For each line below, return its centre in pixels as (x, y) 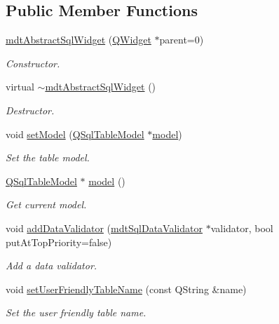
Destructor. (30, 110)
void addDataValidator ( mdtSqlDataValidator (104, 228)
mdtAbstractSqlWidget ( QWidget (79, 40)
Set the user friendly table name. (76, 312)
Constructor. (33, 63)
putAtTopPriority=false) (59, 242)
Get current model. (46, 204)
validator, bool (242, 228)
